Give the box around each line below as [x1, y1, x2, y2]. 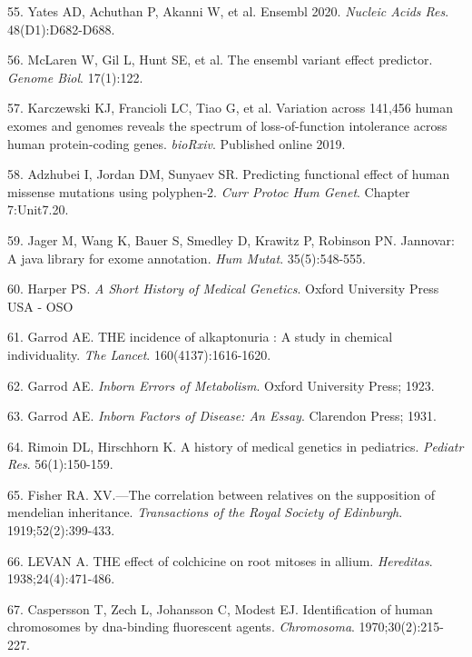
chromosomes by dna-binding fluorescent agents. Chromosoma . [7, 617, 355, 636]
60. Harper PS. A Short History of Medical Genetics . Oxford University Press [7, 279, 439, 298]
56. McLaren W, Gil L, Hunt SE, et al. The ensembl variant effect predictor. [7, 50, 433, 69]
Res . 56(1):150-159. [7, 454, 113, 473]
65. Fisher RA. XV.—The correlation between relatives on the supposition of [7, 484, 436, 503]
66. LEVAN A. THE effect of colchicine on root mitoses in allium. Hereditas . [7, 551, 433, 570]
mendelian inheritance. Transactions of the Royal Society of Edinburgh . [7, 503, 403, 522]
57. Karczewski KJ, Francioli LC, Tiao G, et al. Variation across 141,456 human [7, 98, 454, 117]
